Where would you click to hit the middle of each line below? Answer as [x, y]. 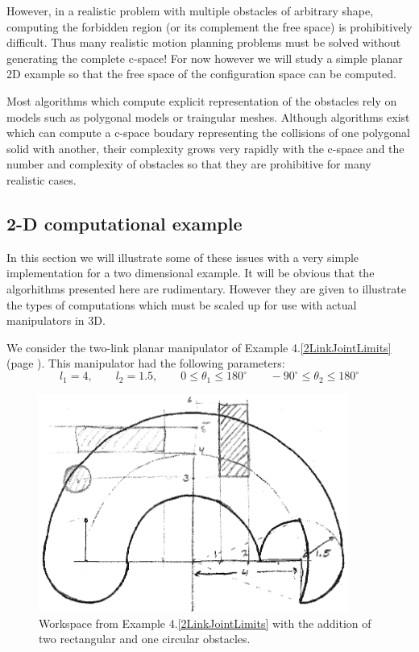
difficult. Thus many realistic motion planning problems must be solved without [204, 42]
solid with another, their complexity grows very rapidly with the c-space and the [205, 148]
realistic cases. [41, 179]
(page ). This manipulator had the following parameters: [146, 363]
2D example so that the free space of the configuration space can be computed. [201, 74]
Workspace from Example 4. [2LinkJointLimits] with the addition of [205, 623]
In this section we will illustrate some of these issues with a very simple [183, 257]
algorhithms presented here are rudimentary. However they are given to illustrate [207, 288]
